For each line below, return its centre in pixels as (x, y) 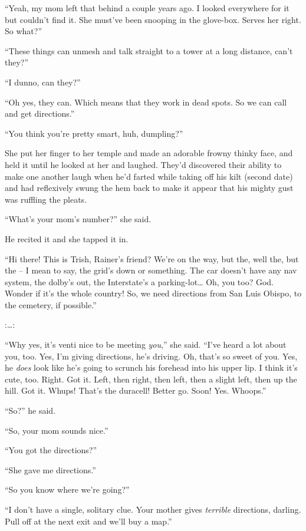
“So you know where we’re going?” (67, 489)
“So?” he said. (30, 410)
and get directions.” (40, 113)
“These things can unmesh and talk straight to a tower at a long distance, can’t (149, 50)
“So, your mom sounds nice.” (57, 430)
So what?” (23, 31)
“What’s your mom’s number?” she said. (78, 219)
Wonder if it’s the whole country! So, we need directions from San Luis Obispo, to (153, 293)
